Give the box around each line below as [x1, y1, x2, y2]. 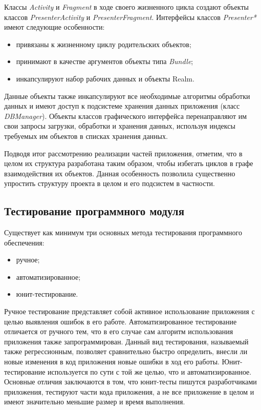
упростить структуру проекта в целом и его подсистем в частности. [4, 178, 215, 189]
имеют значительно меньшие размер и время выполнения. [4, 396, 185, 407]
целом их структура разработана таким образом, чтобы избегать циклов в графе [4, 158, 253, 169]
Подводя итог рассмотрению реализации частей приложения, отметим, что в [4, 148, 243, 158]
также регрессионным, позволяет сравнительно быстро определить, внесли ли [4, 346, 248, 357]
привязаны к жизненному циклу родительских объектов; [16, 38, 191, 49]
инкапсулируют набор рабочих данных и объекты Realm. [16, 73, 194, 84]
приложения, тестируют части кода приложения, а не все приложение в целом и [4, 386, 254, 397]
